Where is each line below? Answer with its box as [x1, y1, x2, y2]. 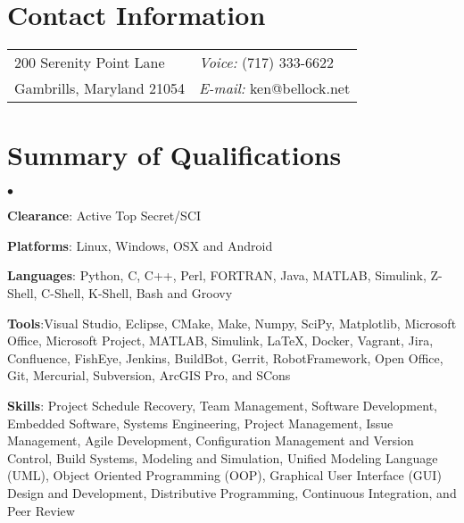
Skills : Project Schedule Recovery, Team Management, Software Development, [7, 396, 437, 414]
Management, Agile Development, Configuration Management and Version [7, 431, 414, 450]
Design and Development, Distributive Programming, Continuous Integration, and [7, 483, 457, 502]
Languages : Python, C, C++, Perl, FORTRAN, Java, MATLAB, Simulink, [7, 266, 427, 285]
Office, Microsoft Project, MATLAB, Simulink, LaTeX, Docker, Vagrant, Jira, [7, 331, 434, 350]
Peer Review [7, 501, 75, 519]
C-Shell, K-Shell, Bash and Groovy [41, 284, 233, 303]
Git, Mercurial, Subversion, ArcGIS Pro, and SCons [7, 366, 291, 385]
